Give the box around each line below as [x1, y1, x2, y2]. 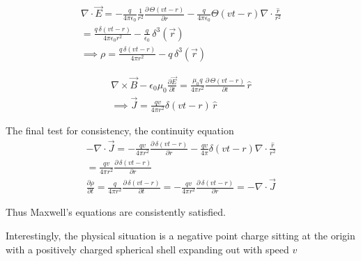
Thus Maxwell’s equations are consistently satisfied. [6, 205, 226, 219]
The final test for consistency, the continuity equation [6, 123, 234, 138]
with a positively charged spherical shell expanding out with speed [6, 242, 289, 256]
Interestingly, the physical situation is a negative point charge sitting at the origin [6, 228, 355, 243]
